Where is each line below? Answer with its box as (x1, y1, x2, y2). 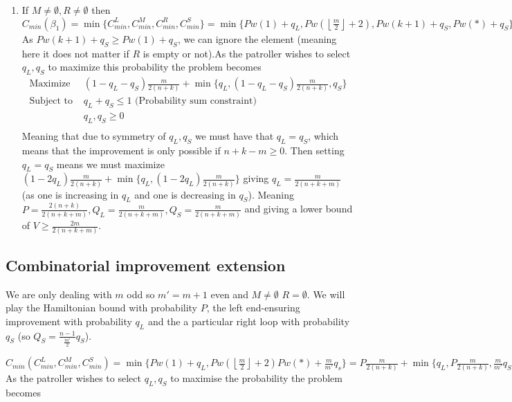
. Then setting (284, 143, 345, 157)
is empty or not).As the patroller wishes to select (143, 46, 351, 60)
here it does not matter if (21, 46, 129, 60)
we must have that (194, 129, 274, 143)
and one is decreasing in (134, 187, 236, 201)
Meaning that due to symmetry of (21, 129, 166, 143)
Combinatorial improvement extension (6, 254, 286, 275)
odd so (127, 286, 155, 301)
